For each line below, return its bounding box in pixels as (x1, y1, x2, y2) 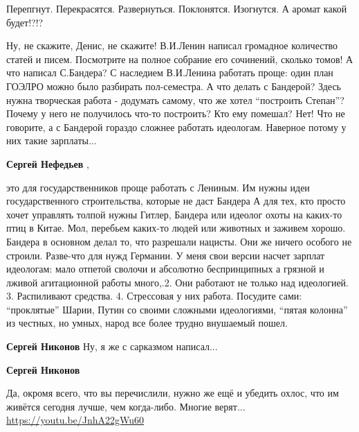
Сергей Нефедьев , (6, 156, 89, 171)
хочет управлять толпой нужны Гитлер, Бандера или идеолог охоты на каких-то (6, 207, 342, 221)
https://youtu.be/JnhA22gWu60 (6, 413, 145, 427)
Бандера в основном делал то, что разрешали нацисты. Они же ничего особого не (6, 234, 352, 248)
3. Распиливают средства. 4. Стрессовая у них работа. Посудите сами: (6, 288, 302, 303)
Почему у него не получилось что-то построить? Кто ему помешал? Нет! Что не (6, 106, 345, 121)
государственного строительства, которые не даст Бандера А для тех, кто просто (6, 193, 346, 208)
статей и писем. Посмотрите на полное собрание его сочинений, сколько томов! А (6, 51, 353, 66)
